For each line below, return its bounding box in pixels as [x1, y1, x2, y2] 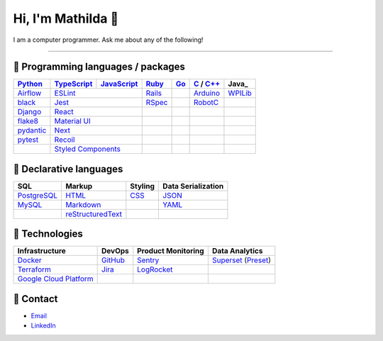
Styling [130, 181, 155, 191]
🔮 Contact [13, 293, 58, 305]
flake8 [17, 116, 39, 126]
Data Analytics [211, 246, 263, 256]
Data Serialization [162, 181, 224, 191]
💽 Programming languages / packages [13, 61, 186, 73]
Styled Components [54, 144, 121, 154]
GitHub [101, 255, 126, 265]
